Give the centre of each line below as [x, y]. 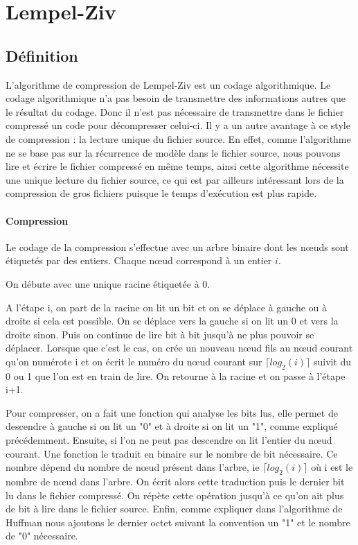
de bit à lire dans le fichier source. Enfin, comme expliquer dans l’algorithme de [174, 509]
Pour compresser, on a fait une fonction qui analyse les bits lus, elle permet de [172, 412]
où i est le [332, 467]
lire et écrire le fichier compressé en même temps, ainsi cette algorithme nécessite [177, 166]
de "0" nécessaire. [42, 536]
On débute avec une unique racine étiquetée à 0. [108, 283]
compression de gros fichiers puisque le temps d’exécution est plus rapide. [161, 193]
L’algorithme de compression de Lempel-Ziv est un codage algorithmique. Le [168, 84]
